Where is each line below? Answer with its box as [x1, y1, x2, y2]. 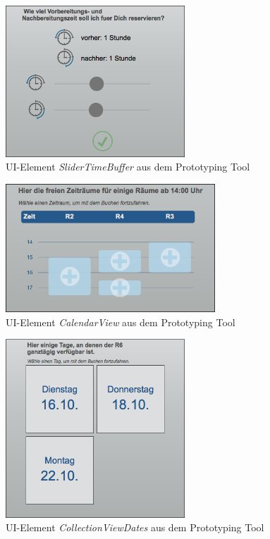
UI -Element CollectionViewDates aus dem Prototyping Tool [6, 520, 264, 535]
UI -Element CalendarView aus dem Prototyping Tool [6, 314, 235, 329]
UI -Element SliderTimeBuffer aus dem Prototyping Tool [6, 159, 250, 174]
